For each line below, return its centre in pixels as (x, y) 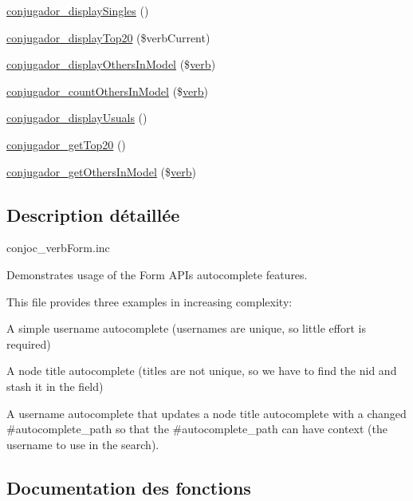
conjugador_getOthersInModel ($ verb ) (101, 171)
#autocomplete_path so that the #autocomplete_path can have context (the (197, 429)
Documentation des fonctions (129, 487)
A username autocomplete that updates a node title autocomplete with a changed (206, 413)
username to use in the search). (83, 444)
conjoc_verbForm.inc (58, 248)
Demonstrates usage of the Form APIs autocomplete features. (157, 274)
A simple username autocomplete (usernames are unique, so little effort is (186, 328)
